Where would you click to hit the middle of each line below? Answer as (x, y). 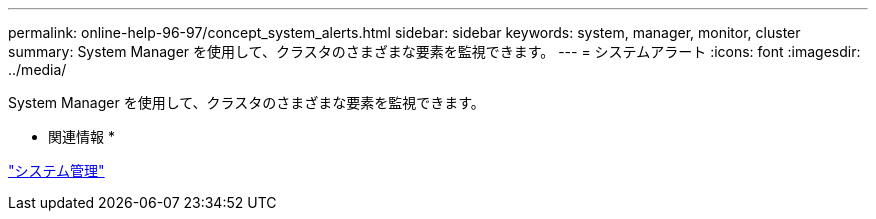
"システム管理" (56, 170)
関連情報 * (81, 136)
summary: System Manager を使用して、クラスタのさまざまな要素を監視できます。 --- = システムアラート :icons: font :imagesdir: (434, 51)
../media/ (37, 69)
